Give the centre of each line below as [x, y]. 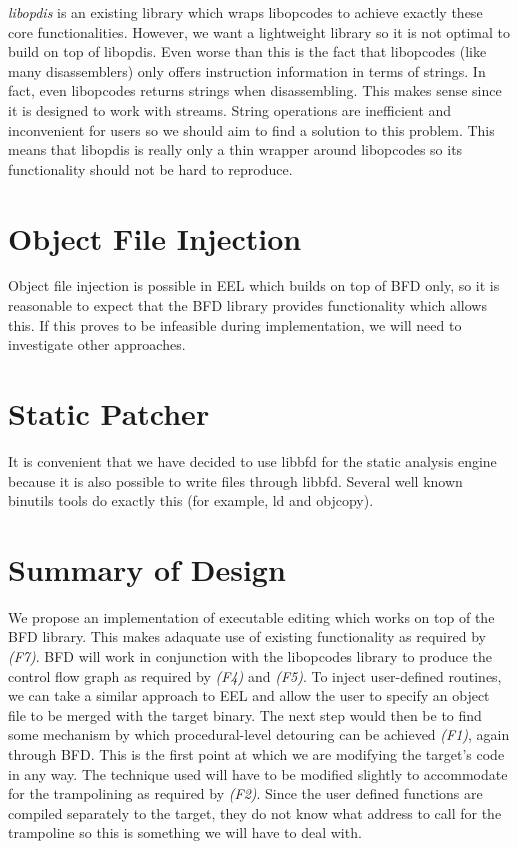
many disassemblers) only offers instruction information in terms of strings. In [247, 70]
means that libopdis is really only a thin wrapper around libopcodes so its [235, 149]
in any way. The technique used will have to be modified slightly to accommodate [258, 773]
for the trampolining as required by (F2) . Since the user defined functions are [245, 793]
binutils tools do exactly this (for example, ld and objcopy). [191, 500]
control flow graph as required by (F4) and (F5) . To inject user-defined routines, [255, 675]
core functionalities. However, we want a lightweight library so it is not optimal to [259, 31]
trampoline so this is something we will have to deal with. [185, 832]
